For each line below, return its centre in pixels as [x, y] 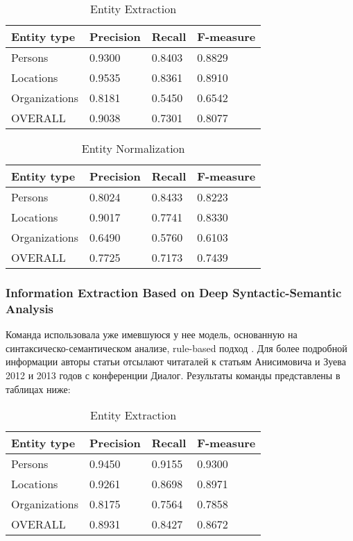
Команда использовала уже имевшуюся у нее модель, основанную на [152, 334]
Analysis [30, 308]
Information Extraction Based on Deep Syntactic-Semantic [174, 292]
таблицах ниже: [38, 389]
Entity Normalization [133, 148]
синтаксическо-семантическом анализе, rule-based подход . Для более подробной [176, 348]
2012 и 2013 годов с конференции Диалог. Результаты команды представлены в [173, 375]
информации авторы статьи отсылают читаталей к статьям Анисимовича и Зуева [176, 361]
